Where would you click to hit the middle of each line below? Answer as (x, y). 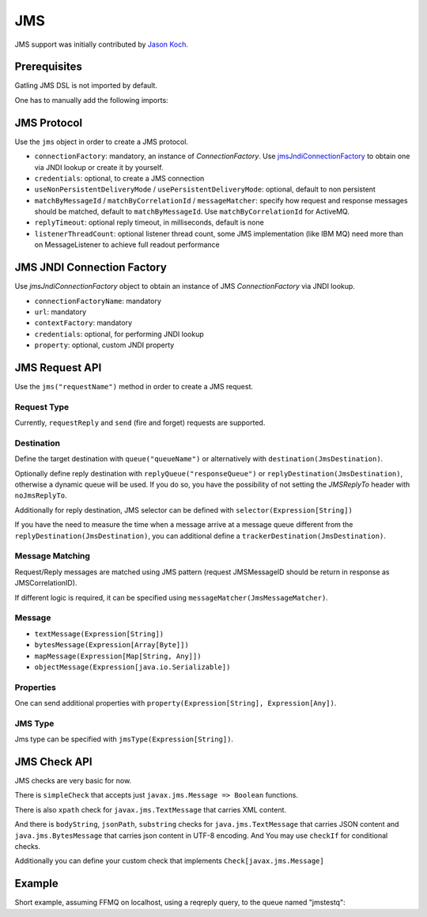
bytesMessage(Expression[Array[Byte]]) (111, 645)
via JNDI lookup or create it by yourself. (99, 167)
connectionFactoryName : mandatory (98, 301)
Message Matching (53, 556)
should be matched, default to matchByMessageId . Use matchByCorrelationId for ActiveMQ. (192, 212)
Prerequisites (48, 67)
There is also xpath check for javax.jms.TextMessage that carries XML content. (151, 809)
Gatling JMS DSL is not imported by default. (86, 85)
